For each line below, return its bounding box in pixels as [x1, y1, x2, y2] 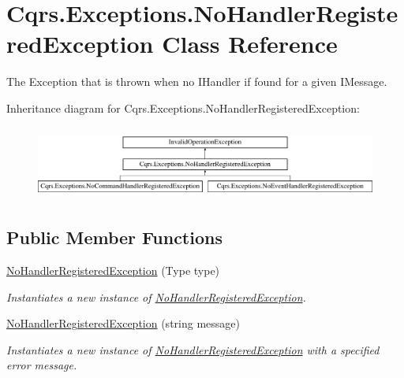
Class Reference [162, 28, 338, 60]
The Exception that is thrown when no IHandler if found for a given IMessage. [6, 73, 387, 90]
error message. [6, 357, 77, 373]
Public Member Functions [6, 225, 223, 250]
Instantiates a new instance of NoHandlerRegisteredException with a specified [6, 341, 380, 358]
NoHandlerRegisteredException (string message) [6, 315, 240, 332]
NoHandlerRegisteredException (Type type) [6, 262, 220, 279]
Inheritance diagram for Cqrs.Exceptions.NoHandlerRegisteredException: [6, 99, 360, 116]
